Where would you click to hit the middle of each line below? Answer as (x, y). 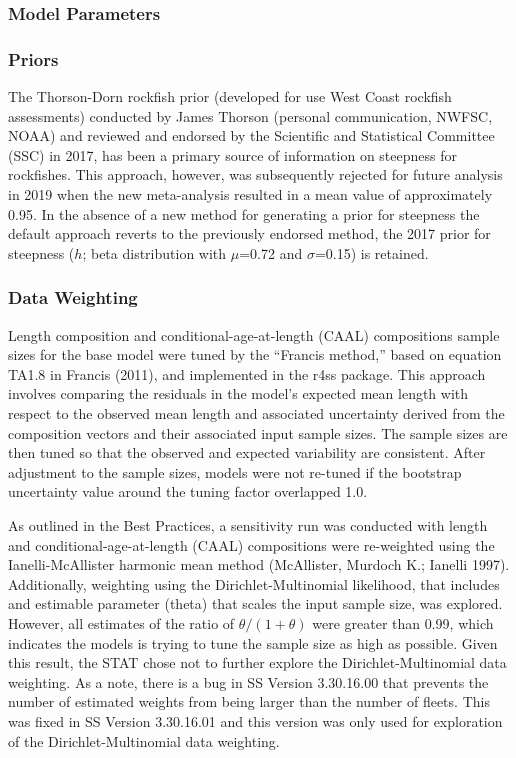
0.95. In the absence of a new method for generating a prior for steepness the (244, 213)
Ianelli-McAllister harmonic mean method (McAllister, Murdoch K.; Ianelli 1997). (259, 564)
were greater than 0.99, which (403, 622)
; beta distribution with (154, 252)
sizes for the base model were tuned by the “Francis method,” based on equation (255, 354)
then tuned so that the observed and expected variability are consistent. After (247, 452)
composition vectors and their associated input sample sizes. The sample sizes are (258, 432)
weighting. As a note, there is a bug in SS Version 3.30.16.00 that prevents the (248, 681)
